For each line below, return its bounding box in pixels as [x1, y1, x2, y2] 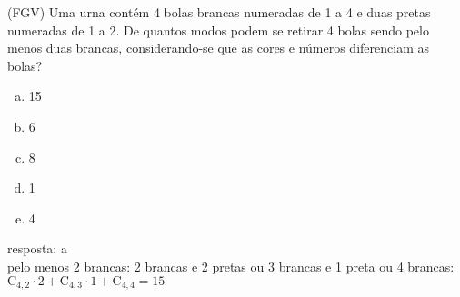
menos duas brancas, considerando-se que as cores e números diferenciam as [7, 38, 429, 57]
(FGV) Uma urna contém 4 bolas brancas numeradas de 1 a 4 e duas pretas [7, 3, 431, 21]
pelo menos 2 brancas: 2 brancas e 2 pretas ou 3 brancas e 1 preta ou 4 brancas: [7, 256, 455, 275]
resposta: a [7, 239, 67, 258]
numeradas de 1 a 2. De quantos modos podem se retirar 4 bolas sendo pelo [7, 20, 429, 39]
